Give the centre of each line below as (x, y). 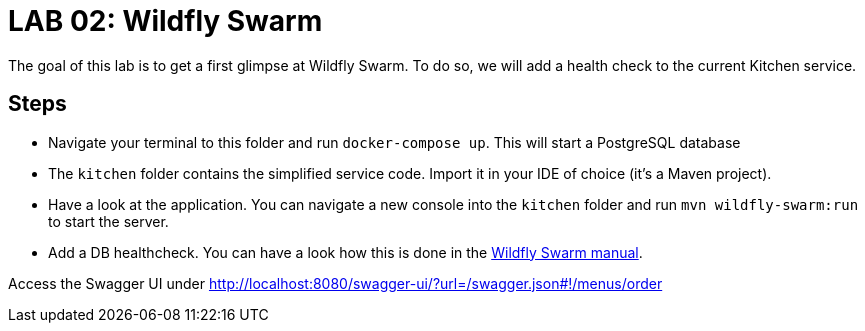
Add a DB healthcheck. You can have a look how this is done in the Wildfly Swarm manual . (345, 252)
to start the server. (108, 221)
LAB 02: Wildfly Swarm (165, 21)
